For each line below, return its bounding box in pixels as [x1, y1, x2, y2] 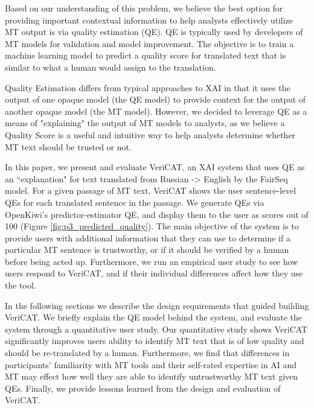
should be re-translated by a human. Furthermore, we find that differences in [5, 346, 290, 359]
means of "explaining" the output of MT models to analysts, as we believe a [5, 116, 285, 129]
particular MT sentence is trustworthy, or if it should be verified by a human [5, 243, 289, 256]
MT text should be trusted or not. [5, 140, 132, 153]
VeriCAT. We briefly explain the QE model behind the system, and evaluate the [5, 311, 302, 324]
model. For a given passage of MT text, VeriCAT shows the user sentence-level [5, 184, 296, 197]
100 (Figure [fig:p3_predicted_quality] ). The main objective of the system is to [5, 220, 299, 232]
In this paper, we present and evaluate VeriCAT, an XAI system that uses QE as [5, 161, 305, 173]
